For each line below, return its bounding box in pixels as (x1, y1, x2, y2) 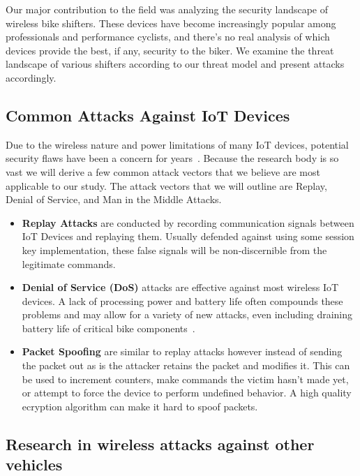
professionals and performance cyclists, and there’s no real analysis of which (6, 29, 330, 44)
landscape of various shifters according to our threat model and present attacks (6, 57, 345, 71)
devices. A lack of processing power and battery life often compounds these (22, 293, 343, 308)
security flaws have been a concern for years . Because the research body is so (6, 151, 339, 165)
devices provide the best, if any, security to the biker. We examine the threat (6, 43, 334, 57)
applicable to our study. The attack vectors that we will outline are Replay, (6, 178, 327, 193)
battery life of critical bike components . (22, 320, 195, 335)
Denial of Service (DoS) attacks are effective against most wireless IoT (22, 280, 339, 295)
